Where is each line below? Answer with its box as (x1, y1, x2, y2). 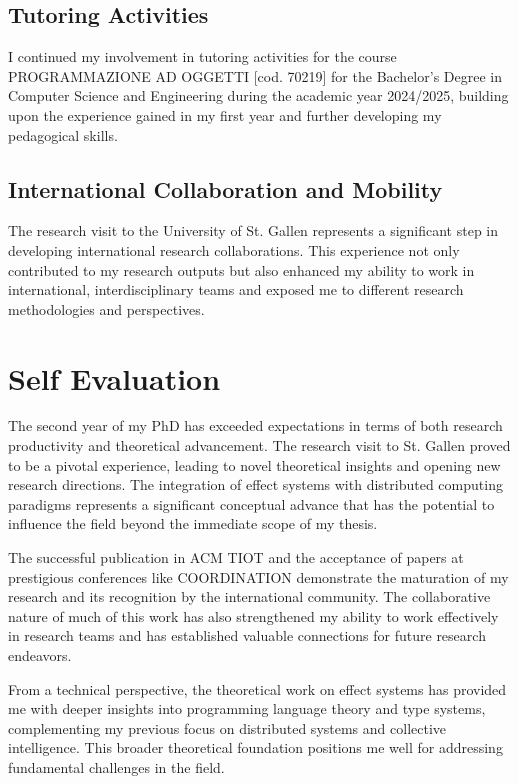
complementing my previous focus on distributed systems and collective (8, 717, 447, 738)
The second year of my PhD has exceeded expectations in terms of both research (8, 415, 503, 436)
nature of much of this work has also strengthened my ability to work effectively (8, 605, 499, 626)
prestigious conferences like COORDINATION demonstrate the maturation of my (8, 566, 509, 587)
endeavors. (8, 645, 72, 665)
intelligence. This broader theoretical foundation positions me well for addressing (8, 737, 503, 758)
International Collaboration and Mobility (8, 173, 443, 204)
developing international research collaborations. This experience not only (8, 239, 460, 260)
